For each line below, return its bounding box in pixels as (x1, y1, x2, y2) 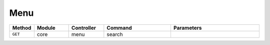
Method (12, 24, 31, 31)
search (106, 31, 123, 38)
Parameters (173, 24, 202, 31)
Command (106, 24, 132, 31)
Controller (71, 24, 96, 31)
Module (36, 24, 56, 31)
